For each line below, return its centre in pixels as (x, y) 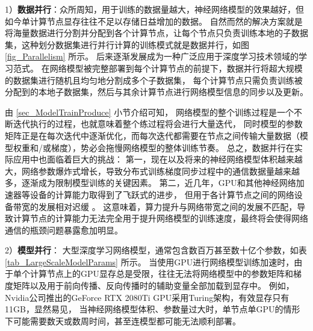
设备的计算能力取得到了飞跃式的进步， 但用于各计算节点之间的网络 (162, 194)
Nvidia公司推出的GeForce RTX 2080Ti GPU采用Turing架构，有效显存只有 (147, 297)
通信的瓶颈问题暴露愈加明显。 (64, 230)
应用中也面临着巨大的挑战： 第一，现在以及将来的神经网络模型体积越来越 (158, 159)
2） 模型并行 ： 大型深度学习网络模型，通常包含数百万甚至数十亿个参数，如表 (156, 250)
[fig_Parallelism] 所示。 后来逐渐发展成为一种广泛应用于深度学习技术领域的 (152, 56)
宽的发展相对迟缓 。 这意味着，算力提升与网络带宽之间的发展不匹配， (159, 206)
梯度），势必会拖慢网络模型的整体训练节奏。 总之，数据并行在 (172, 147)
